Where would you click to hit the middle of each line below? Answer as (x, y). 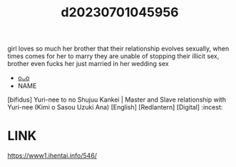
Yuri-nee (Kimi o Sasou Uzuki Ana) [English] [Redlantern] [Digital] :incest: (115, 107)
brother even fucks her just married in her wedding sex (88, 64)
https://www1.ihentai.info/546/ (52, 156)
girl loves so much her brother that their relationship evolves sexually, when (118, 49)
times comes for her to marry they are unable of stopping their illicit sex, (113, 56)
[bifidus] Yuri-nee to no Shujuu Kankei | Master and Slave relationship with (117, 99)
